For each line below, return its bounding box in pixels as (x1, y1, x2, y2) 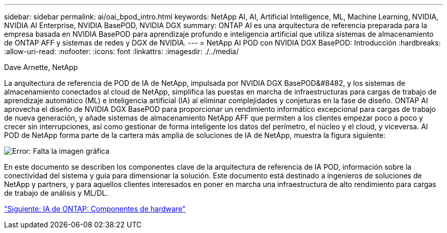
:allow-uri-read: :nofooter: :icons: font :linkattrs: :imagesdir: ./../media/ (4, 47, 239, 56)
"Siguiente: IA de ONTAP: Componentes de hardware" (4, 204, 186, 213)
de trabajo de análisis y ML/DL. (4, 189, 108, 197)
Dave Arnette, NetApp (4, 63, 78, 72)
